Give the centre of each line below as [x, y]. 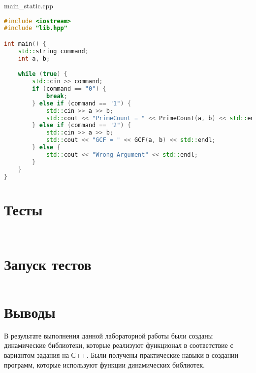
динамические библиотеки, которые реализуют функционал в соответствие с [119, 345]
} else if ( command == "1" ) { [81, 103]
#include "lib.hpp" [36, 28]
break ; [57, 96]
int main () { [25, 44]
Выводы [30, 312]
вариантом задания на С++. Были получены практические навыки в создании [121, 355]
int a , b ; [34, 58]
